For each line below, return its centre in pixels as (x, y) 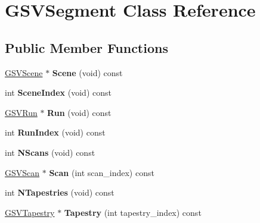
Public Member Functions (86, 47)
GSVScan (22, 172)
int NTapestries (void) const (60, 192)
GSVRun (21, 112)
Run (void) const (79, 112)
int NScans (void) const (50, 152)
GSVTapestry (30, 212)
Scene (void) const (87, 72)
